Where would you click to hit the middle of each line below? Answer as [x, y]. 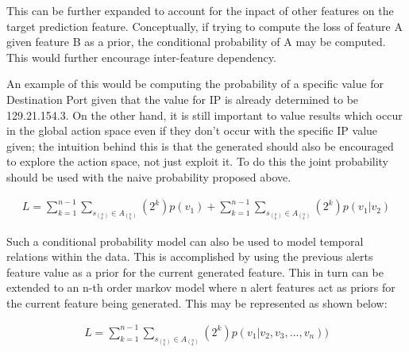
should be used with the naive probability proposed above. [149, 176]
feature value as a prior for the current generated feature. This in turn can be [195, 272]
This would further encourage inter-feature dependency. [141, 57]
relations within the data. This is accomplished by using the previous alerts [190, 256]
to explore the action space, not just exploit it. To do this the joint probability [198, 161]
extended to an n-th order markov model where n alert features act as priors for [201, 287]
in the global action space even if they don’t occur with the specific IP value [192, 130]
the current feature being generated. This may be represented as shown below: [197, 302]
